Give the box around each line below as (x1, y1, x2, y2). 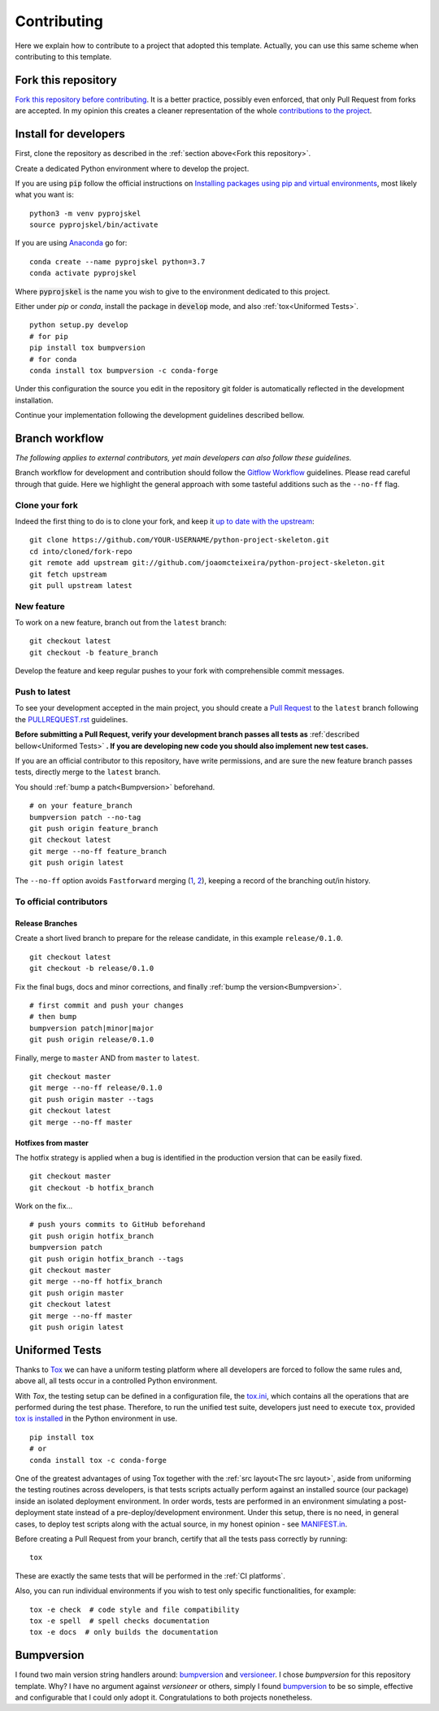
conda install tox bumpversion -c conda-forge (29, 366, 219, 375)
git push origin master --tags (29, 1095, 154, 1104)
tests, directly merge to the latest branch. (15, 767, 161, 777)
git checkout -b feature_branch (29, 647, 159, 657)
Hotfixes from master (15, 1138, 89, 1147)
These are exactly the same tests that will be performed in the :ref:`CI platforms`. (15, 1570, 286, 1581)
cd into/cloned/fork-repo (29, 546, 133, 556)
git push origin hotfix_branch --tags (29, 1254, 185, 1264)
